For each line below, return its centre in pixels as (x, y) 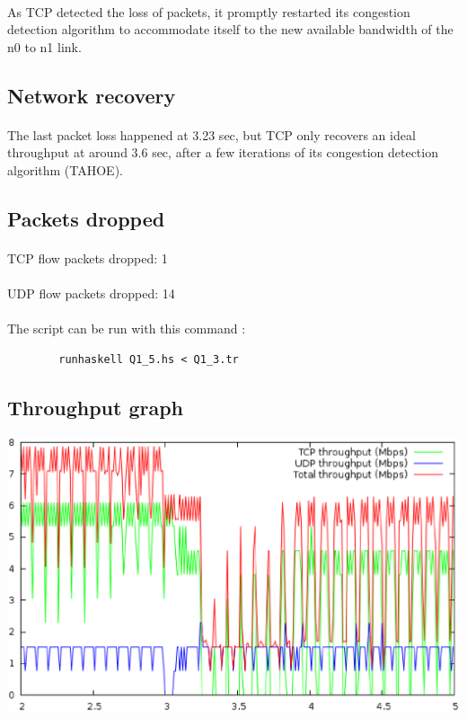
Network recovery (92, 95)
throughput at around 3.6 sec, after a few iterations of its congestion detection (223, 152)
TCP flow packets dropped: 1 (88, 257)
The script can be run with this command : (127, 328)
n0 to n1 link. (44, 46)
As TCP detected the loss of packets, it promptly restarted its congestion (209, 11)
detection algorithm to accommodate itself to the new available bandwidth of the (230, 29)
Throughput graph (96, 407)
